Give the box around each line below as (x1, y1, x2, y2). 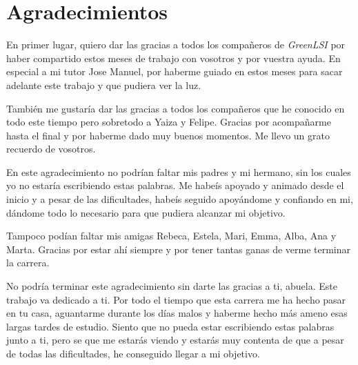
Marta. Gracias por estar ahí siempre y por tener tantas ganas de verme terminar (6, 241, 351, 256)
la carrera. (6, 255, 50, 270)
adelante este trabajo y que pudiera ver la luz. (6, 77, 201, 92)
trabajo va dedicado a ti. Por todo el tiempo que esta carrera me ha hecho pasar (6, 292, 346, 306)
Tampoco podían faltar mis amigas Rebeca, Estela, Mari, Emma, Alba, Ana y (6, 228, 337, 243)
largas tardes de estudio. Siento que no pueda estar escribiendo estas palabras (6, 319, 335, 333)
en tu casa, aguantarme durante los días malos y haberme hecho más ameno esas (6, 306, 348, 320)
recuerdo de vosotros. (6, 141, 96, 156)
